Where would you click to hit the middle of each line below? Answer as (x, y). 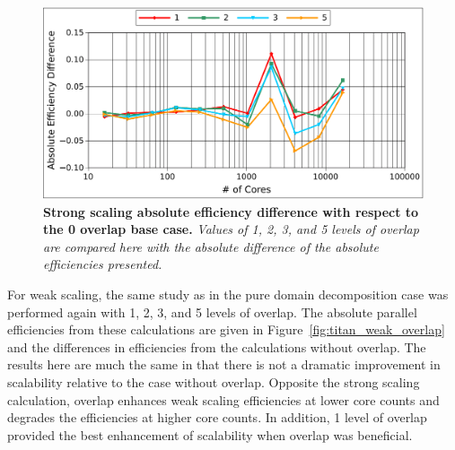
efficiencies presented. (103, 264)
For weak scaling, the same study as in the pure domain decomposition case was (228, 294)
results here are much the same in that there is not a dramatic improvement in (224, 364)
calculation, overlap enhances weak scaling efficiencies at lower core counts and (223, 399)
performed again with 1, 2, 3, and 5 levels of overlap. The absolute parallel (212, 312)
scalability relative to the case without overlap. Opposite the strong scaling (214, 382)
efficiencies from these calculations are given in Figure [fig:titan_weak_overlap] (226, 329)
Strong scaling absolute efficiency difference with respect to (231, 211)
